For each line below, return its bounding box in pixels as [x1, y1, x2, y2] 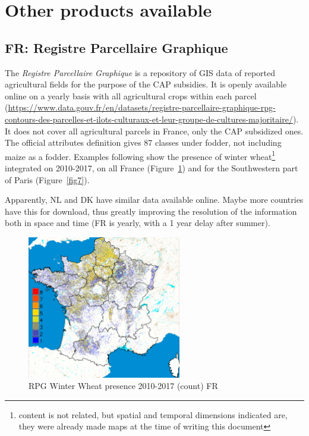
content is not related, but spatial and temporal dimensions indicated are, [18, 408, 288, 421]
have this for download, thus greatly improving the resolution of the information [5, 205, 297, 217]
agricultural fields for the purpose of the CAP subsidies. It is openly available [5, 78, 287, 90]
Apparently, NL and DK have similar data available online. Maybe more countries [5, 193, 304, 206]
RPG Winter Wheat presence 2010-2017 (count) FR [29, 379, 218, 392]
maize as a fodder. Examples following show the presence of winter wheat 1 [5, 148, 276, 162]
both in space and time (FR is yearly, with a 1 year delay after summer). [5, 217, 270, 229]
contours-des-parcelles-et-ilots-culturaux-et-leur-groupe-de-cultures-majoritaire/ [5, 112, 293, 125]
